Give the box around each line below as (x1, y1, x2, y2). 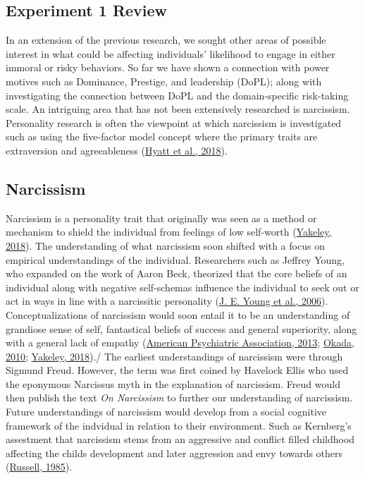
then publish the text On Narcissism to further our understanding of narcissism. (6, 390, 353, 405)
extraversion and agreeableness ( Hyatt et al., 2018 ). (6, 143, 228, 157)
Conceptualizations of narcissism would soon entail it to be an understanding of (6, 307, 350, 322)
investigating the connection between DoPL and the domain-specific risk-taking (6, 87, 349, 102)
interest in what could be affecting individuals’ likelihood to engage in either (6, 46, 335, 61)
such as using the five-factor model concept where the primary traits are (6, 129, 318, 144)
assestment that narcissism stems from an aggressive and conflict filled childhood (6, 432, 355, 447)
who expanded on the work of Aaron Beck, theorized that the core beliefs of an (6, 266, 347, 281)
